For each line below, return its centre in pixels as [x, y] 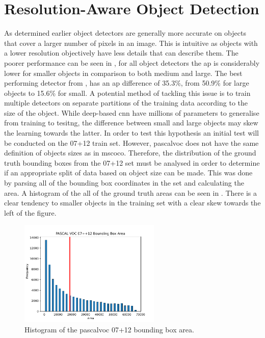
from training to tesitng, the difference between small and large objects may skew [131, 123]
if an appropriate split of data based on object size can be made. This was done [128, 173]
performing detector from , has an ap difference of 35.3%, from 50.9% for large [127, 83]
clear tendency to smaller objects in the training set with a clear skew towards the [132, 203]
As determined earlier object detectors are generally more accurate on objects [125, 33]
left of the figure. [30, 212]
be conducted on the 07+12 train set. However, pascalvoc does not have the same [131, 142]
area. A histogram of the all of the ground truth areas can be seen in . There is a [130, 192]
